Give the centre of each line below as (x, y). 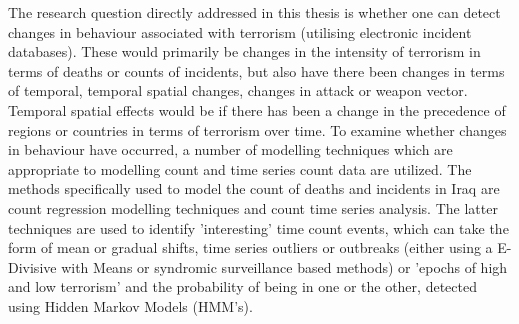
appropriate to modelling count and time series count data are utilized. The (240, 168)
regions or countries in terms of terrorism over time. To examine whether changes (257, 129)
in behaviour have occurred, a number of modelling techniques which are (230, 149)
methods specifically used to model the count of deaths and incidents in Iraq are (254, 188)
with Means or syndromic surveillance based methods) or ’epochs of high (284, 266)
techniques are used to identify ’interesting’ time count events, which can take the (258, 227)
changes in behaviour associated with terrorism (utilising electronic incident (240, 31)
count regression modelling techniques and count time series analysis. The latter (253, 207)
